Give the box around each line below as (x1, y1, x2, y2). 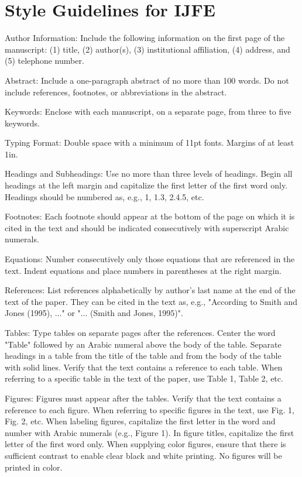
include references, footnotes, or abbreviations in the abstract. (5, 85, 227, 98)
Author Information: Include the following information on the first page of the (5, 32, 285, 44)
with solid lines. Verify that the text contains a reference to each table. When (5, 361, 283, 373)
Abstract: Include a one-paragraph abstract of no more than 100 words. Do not (5, 74, 289, 86)
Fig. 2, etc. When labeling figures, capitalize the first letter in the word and (5, 415, 276, 427)
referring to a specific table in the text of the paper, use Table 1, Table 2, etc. (5, 372, 283, 385)
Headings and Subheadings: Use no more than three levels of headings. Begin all (5, 167, 293, 180)
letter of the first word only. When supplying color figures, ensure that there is (5, 438, 286, 450)
